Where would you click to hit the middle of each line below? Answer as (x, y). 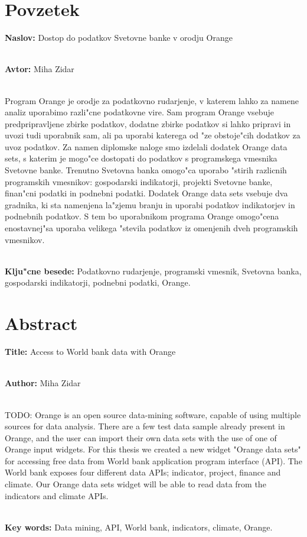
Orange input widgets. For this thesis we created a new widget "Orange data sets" (153, 449)
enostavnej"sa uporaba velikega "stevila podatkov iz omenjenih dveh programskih (151, 228)
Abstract (41, 323)
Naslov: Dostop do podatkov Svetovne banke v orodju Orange (119, 38)
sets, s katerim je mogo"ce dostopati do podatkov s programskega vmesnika (141, 158)
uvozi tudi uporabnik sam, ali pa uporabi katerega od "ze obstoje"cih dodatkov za (153, 135)
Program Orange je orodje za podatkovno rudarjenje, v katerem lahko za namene (152, 100)
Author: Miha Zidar (43, 383)
